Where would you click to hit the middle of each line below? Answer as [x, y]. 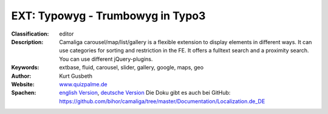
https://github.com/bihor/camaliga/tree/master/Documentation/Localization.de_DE [162, 101]
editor [67, 34]
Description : [27, 42]
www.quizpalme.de [83, 84]
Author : [21, 76]
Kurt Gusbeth [76, 76]
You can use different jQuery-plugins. [106, 59]
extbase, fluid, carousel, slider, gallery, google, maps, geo [131, 68]
